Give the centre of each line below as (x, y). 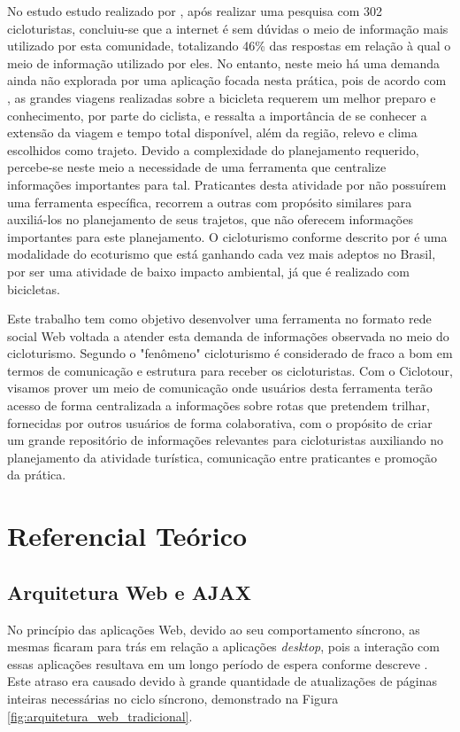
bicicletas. (34, 288)
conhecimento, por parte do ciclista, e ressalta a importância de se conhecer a (217, 115)
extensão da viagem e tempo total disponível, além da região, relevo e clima (212, 132)
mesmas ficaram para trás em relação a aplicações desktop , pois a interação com (223, 646)
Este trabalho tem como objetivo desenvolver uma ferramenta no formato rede (219, 319)
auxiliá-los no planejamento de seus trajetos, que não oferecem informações (210, 219)
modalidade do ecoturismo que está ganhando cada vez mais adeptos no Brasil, (222, 254)
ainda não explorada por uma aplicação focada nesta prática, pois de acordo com (227, 80)
